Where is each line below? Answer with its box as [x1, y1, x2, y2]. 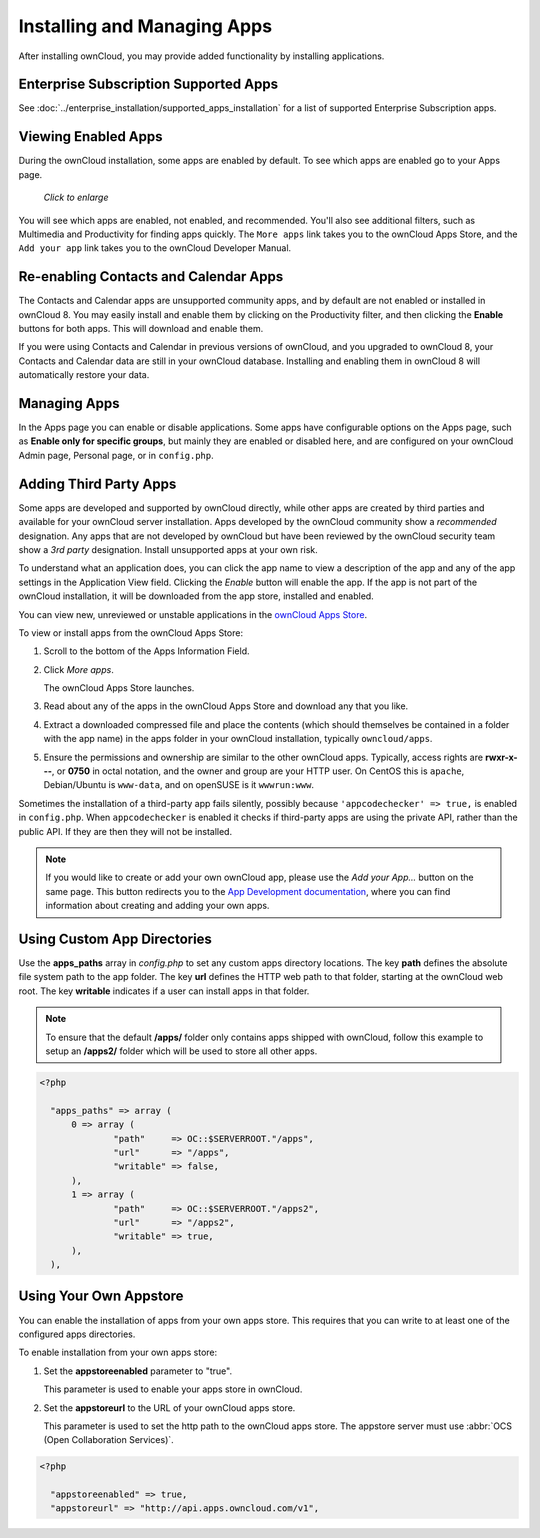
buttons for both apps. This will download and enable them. [18, 323, 264, 334]
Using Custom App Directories [18, 930, 212, 947]
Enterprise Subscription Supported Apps [18, 76, 279, 93]
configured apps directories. [18, 1328, 136, 1340]
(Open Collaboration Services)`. [43, 1434, 174, 1446]
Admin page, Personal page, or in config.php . [18, 449, 214, 461]
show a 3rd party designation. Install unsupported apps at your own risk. [18, 543, 319, 555]
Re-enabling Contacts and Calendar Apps [18, 268, 284, 285]
